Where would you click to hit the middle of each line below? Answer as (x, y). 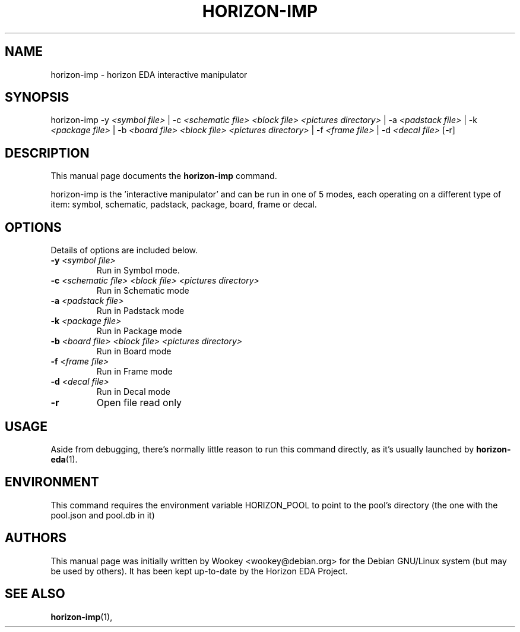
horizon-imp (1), (82, 617)
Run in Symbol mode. (138, 271)
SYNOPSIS (37, 98)
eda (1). (64, 459)
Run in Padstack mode (140, 311)
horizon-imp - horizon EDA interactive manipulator (149, 74)
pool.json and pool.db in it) (103, 515)
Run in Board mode (134, 351)
